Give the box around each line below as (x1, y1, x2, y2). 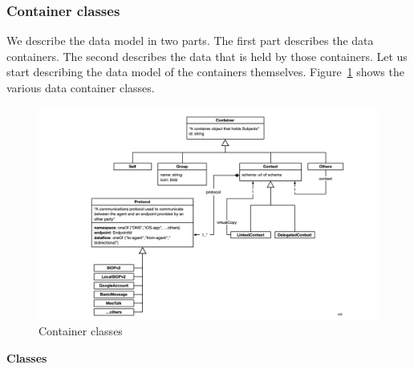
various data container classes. (6, 79, 155, 95)
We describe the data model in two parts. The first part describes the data (6, 32, 374, 49)
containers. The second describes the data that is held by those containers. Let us (6, 47, 408, 64)
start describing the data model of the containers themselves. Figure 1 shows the (6, 63, 404, 80)
